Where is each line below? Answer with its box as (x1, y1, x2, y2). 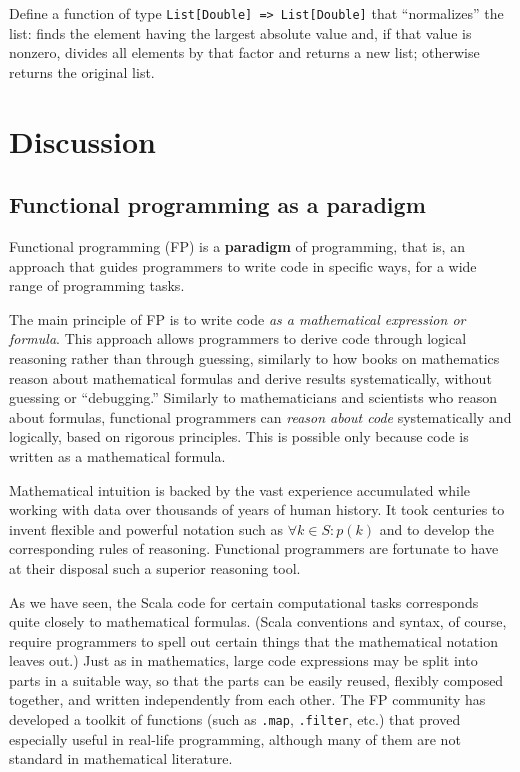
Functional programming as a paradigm (9, 189, 426, 220)
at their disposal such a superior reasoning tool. (9, 557, 301, 578)
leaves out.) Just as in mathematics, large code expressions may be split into (9, 650, 478, 671)
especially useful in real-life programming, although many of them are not (9, 728, 461, 749)
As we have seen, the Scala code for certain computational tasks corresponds (9, 591, 479, 612)
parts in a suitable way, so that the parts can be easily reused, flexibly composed (9, 669, 504, 690)
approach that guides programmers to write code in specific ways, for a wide (9, 255, 477, 276)
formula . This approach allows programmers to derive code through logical (9, 328, 467, 349)
